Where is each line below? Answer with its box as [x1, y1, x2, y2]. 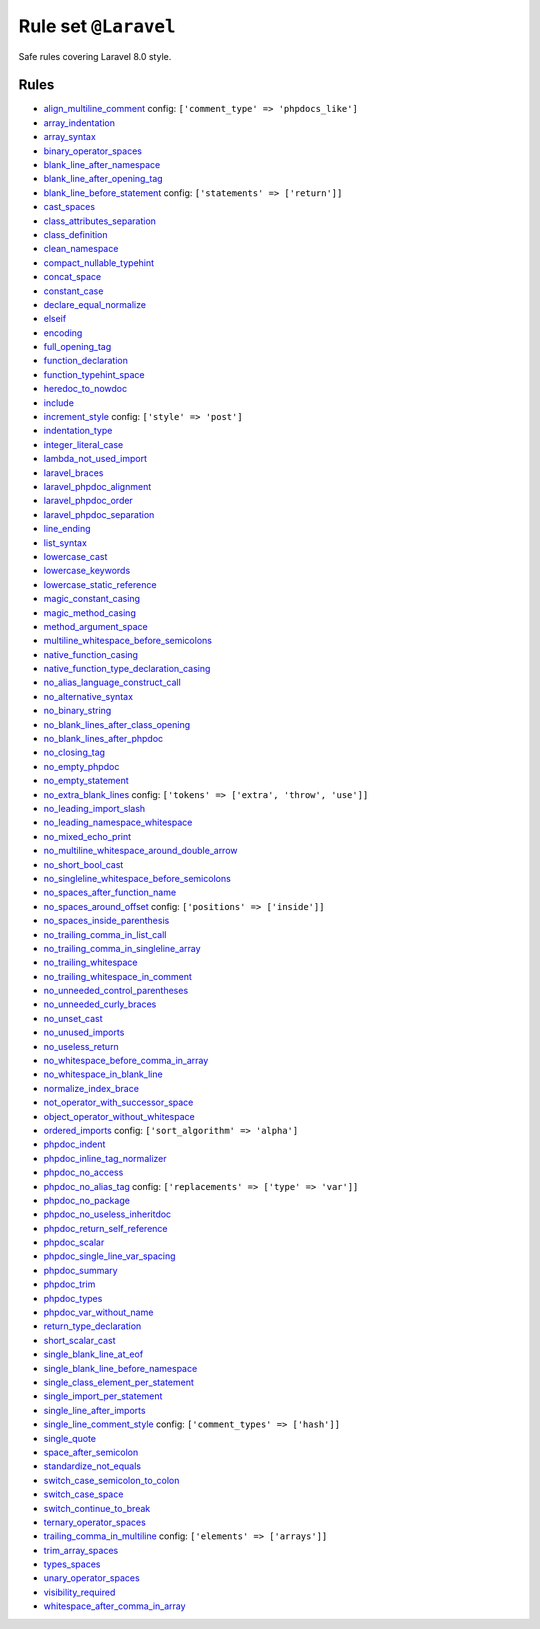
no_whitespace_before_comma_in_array [43, 1055, 209, 1067]
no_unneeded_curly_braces [43, 998, 157, 1010]
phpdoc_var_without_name [43, 1306, 154, 1319]
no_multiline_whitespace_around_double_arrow [43, 845, 239, 857]
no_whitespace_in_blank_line [43, 1068, 164, 1080]
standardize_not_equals [43, 1460, 142, 1472]
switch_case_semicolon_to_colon [43, 1474, 180, 1486]
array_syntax [43, 131, 97, 143]
